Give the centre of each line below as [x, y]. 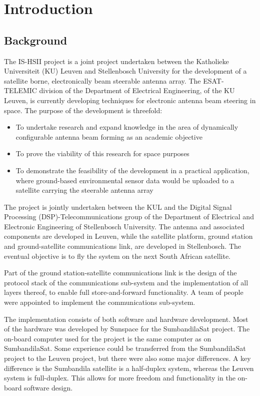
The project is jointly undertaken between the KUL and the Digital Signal [118, 207]
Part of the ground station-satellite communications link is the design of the [120, 273]
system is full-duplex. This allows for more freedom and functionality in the [120, 378]
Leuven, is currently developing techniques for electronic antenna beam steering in [130, 100]
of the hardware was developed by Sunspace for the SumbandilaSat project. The [127, 329]
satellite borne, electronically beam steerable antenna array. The [102, 80]
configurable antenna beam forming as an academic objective [109, 136]
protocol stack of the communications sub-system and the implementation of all [126, 282]
